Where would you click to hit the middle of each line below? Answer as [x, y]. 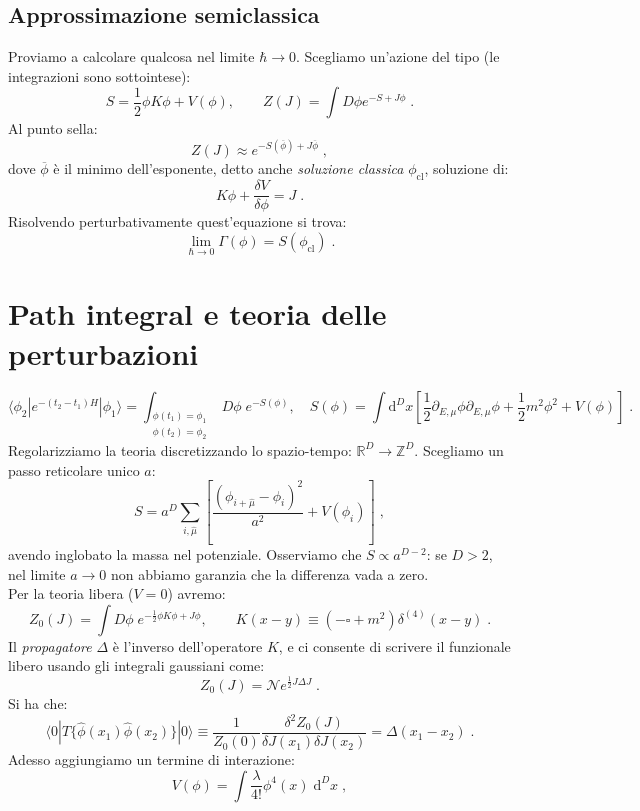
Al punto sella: [53, 128]
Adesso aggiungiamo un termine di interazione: [151, 759]
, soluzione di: [466, 168]
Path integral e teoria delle [197, 313]
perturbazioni [103, 352]
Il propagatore [50, 645]
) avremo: [196, 593]
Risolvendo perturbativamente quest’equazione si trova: [177, 221]
